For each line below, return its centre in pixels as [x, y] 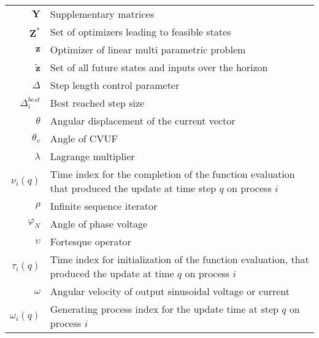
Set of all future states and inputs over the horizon [159, 67]
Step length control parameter [115, 85]
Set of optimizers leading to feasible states [140, 32]
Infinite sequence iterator [104, 206]
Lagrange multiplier [92, 156]
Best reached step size [97, 103]
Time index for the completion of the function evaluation [172, 174]
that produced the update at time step [133, 188]
